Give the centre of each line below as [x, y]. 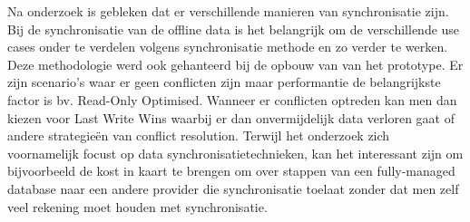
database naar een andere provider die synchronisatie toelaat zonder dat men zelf [233, 188]
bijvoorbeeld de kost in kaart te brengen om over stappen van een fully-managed [231, 171]
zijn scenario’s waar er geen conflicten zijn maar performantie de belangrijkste [224, 82]
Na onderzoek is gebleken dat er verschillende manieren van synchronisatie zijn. [228, 11]
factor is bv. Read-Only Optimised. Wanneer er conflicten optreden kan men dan [232, 99]
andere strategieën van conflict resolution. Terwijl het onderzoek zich [199, 135]
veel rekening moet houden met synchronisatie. [137, 206]
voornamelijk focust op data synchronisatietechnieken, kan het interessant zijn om [235, 153]
